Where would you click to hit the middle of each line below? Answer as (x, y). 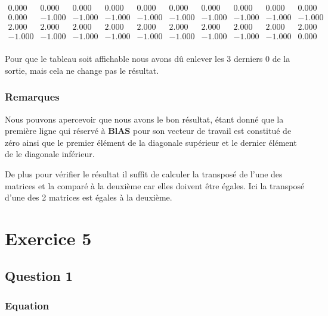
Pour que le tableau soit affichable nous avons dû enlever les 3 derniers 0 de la (148, 59)
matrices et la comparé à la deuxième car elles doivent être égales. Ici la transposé (155, 185)
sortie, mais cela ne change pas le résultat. (82, 70)
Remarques (32, 97)
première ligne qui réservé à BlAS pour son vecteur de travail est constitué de (148, 131)
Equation (27, 305)
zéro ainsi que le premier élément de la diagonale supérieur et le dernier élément (151, 142)
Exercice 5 (48, 238)
